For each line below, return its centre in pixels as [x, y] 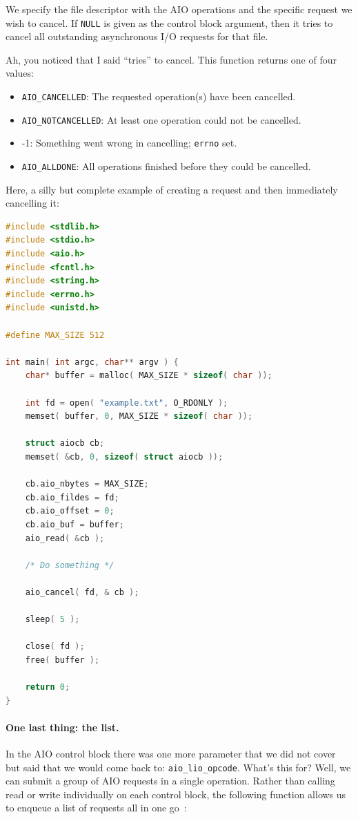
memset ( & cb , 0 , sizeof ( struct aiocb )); [124, 456]
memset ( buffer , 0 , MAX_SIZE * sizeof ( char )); [139, 416]
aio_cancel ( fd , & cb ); [82, 592]
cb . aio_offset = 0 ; [70, 511]
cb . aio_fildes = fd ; [72, 497]
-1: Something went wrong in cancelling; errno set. [129, 143]
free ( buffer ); [62, 660]
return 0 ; [48, 687]
